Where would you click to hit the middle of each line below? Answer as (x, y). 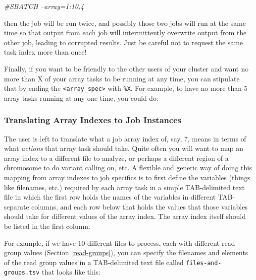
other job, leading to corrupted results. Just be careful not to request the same (124, 42)
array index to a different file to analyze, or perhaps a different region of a (116, 158)
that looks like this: (71, 272)
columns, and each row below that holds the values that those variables (140, 206)
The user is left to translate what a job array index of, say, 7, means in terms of (125, 138)
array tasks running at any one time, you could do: (81, 98)
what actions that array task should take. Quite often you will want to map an (124, 148)
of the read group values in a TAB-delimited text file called (94, 262)
